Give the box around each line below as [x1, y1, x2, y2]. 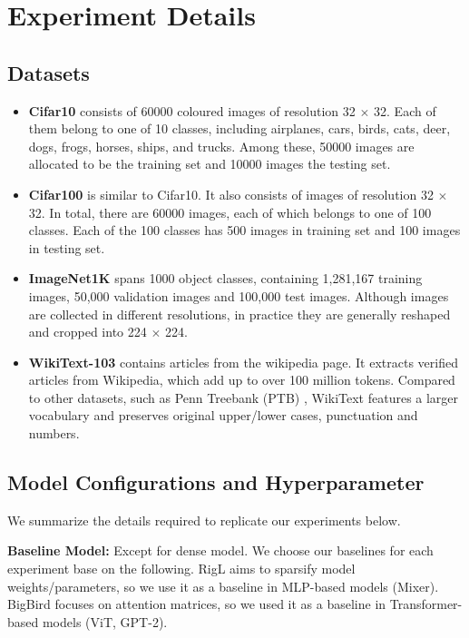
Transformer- [389, 594, 463, 613]
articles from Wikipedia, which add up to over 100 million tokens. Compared [28, 370, 455, 389]
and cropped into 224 [28, 322, 147, 341]
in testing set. [28, 238, 105, 257]
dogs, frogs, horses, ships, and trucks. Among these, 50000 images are [28, 136, 415, 155]
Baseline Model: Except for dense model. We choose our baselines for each [7, 541, 434, 560]
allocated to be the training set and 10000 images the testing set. [28, 154, 391, 173]
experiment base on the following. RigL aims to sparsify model [7, 559, 356, 578]
